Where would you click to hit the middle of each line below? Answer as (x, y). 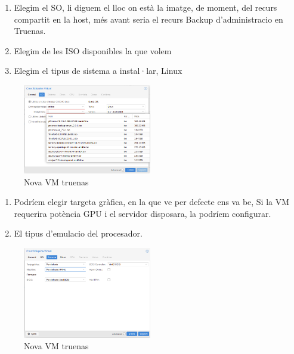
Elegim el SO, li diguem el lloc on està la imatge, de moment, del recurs (146, 7)
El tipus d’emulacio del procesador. (78, 233)
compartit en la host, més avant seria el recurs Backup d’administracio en (148, 19)
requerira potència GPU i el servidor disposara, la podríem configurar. (143, 213)
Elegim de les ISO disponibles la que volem (93, 50)
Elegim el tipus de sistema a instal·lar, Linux (98, 71)
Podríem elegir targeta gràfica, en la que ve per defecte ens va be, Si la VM (152, 202)
